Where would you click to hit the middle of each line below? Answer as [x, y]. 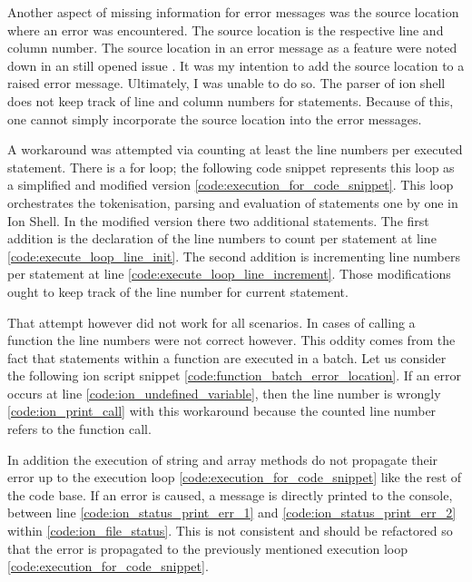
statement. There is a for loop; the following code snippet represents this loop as [231, 167]
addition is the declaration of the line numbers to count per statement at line [222, 238]
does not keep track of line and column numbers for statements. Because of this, [231, 100]
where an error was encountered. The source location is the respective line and [226, 30]
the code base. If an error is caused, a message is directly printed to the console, [230, 494]
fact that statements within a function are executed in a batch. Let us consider [227, 357]
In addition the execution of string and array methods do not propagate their [223, 459]
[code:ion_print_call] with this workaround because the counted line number [222, 411]
